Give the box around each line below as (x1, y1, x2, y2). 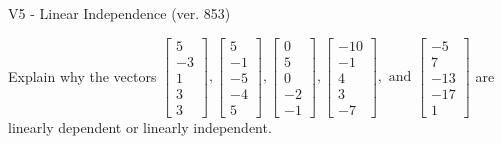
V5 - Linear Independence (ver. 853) (8, 3, 231, 23)
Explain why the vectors (8, 65, 157, 86)
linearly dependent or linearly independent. (8, 116, 272, 137)
